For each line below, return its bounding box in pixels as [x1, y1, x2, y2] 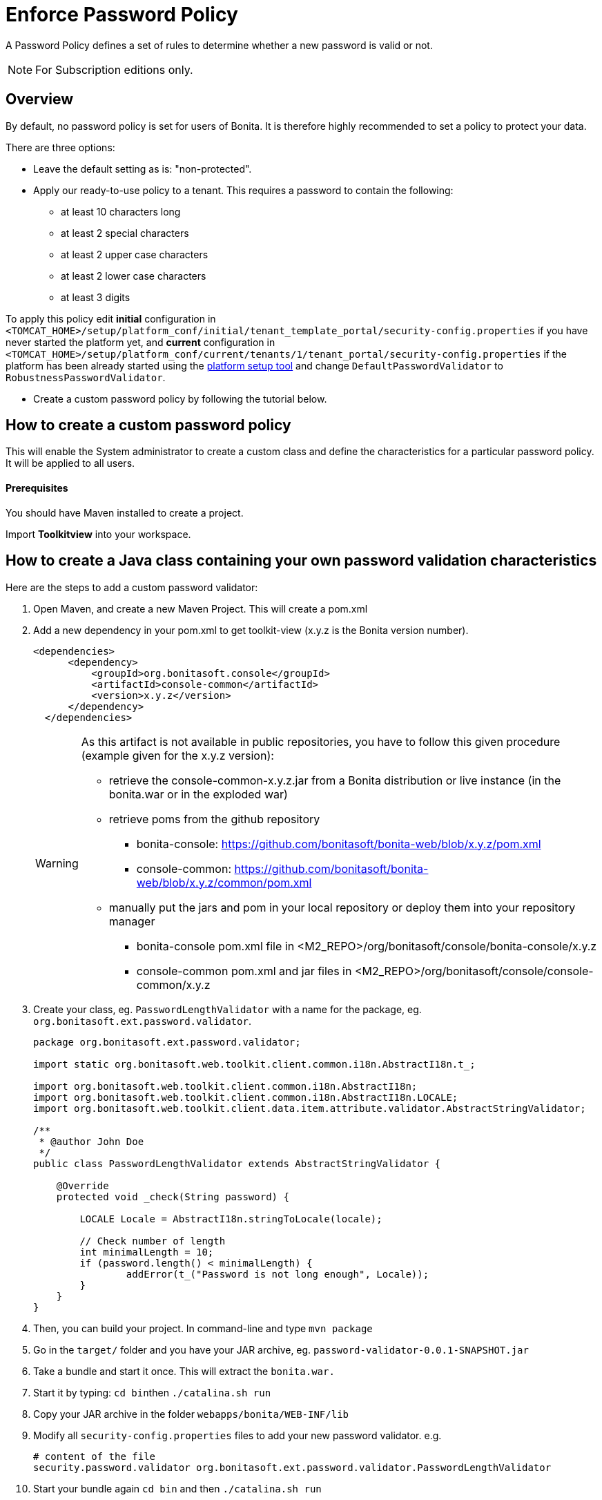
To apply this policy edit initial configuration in [6, 312, 216, 325]
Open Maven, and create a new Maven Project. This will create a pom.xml [33, 602, 368, 615]
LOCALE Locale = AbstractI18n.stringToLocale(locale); [79, 1213, 382, 1224]
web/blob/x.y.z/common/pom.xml [136, 875, 312, 890]
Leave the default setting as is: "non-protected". [33, 162, 252, 175]
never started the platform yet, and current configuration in [6, 336, 275, 348]
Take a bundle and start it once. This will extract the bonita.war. [33, 1365, 335, 1377]
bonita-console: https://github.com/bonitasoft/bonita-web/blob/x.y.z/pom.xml [136, 836, 541, 851]
